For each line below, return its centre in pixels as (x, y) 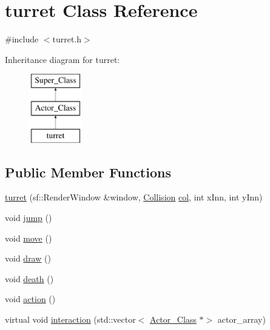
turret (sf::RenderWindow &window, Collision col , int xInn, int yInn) (134, 197)
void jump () (29, 218)
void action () (30, 299)
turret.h (67, 39)
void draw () (28, 258)
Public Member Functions (88, 172)
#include (22, 39)
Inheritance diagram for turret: (62, 59)
